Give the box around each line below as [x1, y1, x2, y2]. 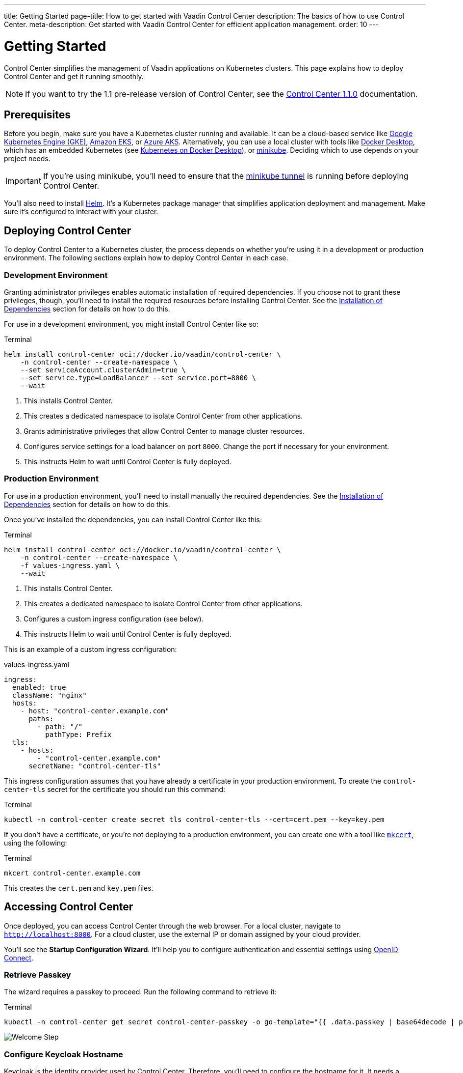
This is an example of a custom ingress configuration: [4, 645, 177, 653]
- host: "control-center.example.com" [20, 706, 170, 715]
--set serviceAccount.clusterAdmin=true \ [20, 366, 186, 374]
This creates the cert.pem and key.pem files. [4, 883, 154, 892]
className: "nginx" [12, 691, 87, 699]
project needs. [4, 154, 51, 163]
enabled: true [12, 683, 66, 691]
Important [5, 176, 41, 186]
